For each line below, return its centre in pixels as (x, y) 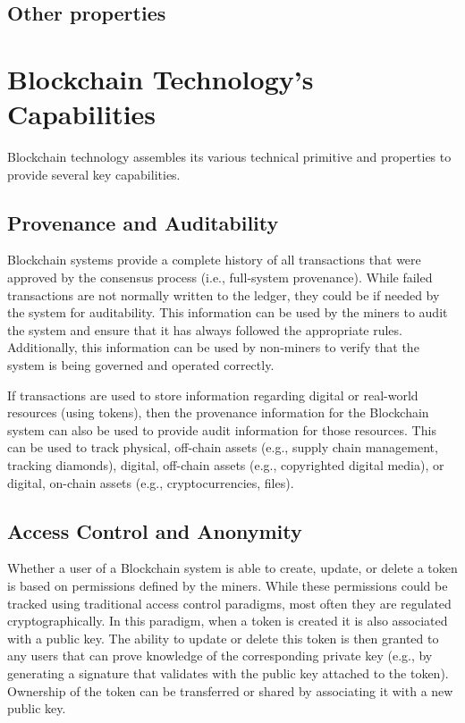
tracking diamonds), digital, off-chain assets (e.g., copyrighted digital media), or (226, 465)
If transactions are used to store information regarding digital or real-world (213, 395)
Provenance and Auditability (143, 222)
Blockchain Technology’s (161, 78)
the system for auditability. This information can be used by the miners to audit (228, 312)
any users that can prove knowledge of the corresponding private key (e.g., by (220, 656)
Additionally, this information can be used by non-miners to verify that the (213, 347)
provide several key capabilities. (94, 174)
